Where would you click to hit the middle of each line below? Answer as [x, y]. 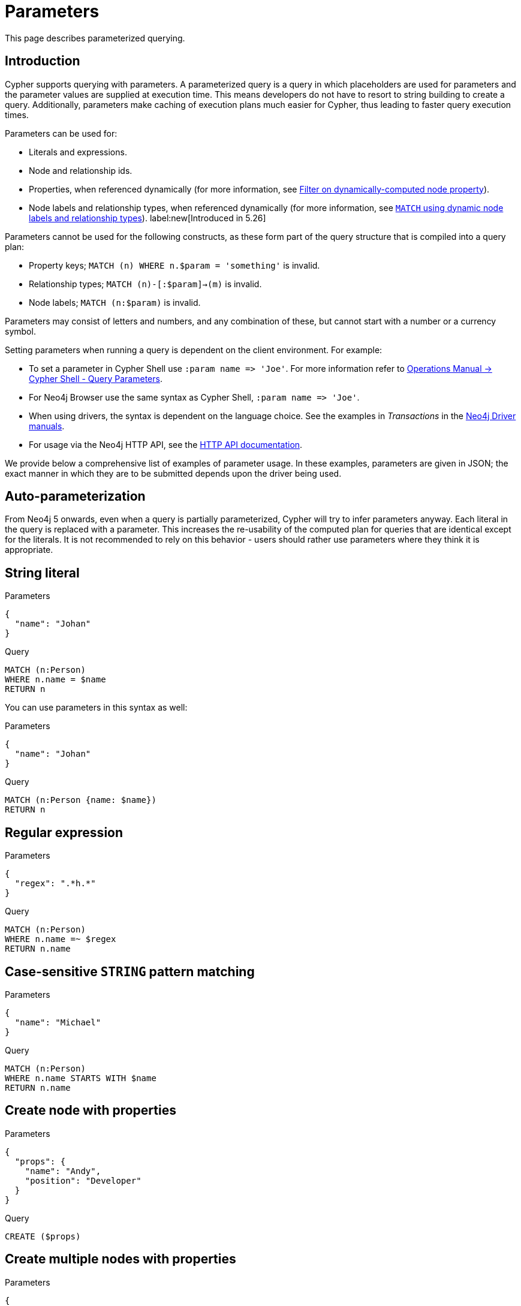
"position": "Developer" [83, 1180]
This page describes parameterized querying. [95, 38]
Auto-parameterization [75, 496]
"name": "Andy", [63, 1171]
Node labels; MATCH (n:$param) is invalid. [115, 302]
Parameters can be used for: [61, 133]
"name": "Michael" [58, 1022]
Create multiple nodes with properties [121, 1259]
